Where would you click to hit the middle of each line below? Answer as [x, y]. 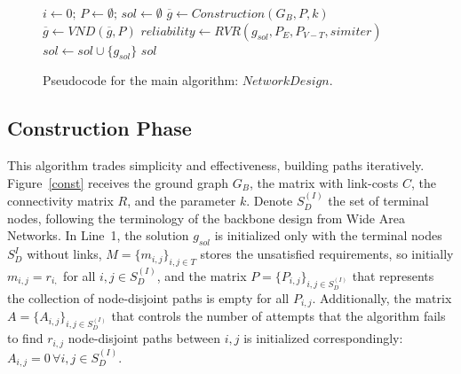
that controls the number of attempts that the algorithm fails [278, 316]
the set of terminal [378, 201]
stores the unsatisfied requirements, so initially [327, 254]
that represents [393, 275]
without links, [64, 254]
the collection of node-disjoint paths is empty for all [148, 297]
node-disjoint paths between [144, 338]
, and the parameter [182, 201]
